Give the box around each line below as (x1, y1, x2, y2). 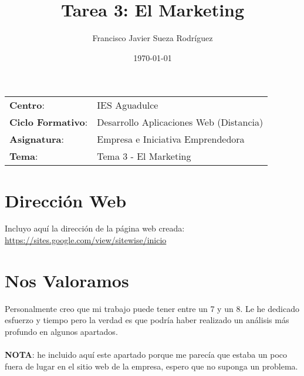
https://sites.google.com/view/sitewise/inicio (5, 234, 167, 246)
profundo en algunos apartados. (5, 325, 118, 337)
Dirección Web (5, 188, 127, 212)
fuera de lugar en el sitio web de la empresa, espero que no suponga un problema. (5, 360, 298, 372)
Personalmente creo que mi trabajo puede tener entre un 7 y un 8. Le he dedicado (5, 302, 299, 314)
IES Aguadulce (97, 98, 158, 112)
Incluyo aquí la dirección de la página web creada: (5, 222, 185, 234)
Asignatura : (9, 132, 64, 146)
